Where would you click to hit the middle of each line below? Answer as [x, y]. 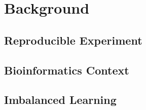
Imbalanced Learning [60, 100]
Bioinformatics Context [67, 70]
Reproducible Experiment [73, 40]
